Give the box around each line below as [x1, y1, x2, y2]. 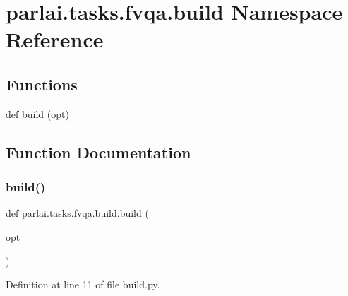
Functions [6, 73, 78, 95]
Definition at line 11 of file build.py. [6, 277, 160, 292]
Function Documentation [6, 141, 191, 162]
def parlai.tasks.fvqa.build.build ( [6, 206, 149, 220]
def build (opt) [6, 106, 69, 121]
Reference [6, 25, 104, 54]
